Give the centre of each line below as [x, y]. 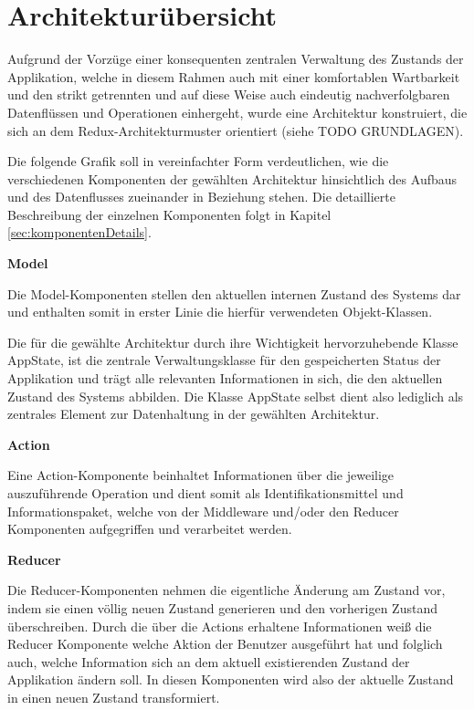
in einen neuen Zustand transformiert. [114, 697]
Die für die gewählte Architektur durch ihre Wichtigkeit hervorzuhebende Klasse [233, 342]
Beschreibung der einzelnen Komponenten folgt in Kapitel [169, 214]
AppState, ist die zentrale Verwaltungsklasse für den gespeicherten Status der [224, 360]
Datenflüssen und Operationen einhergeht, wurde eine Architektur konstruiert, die [237, 112]
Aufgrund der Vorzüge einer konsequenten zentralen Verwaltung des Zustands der [236, 59]
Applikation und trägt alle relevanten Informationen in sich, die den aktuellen [225, 378]
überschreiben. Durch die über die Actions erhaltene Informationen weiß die [220, 626]
